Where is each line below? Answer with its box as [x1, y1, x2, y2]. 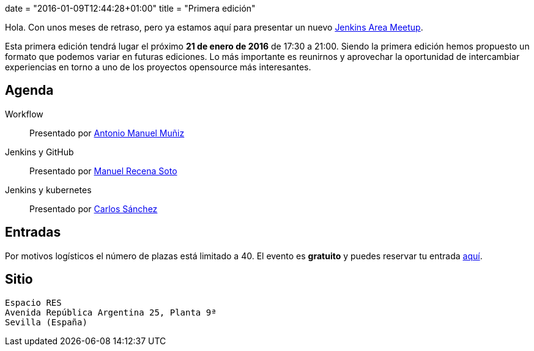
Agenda [5, 83, 54, 98]
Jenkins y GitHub [5, 146, 74, 157]
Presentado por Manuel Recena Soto [29, 165, 177, 176]
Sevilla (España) [5, 317, 87, 327]
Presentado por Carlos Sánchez [29, 203, 158, 214]
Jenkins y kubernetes [5, 184, 92, 195]
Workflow [5, 108, 43, 119]
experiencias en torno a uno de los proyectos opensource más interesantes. [5, 62, 311, 72]
